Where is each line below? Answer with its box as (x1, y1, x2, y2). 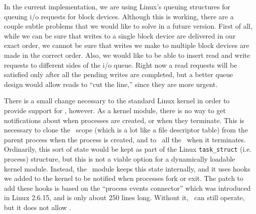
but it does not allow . (4, 202, 72, 212)
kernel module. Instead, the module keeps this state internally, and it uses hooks (4, 163, 251, 173)
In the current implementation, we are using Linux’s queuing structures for (4, 1, 230, 11)
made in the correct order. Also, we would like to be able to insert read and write (4, 49, 250, 60)
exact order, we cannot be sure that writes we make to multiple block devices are (4, 40, 249, 50)
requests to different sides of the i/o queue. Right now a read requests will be (4, 59, 237, 70)
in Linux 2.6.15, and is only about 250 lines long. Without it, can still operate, (4, 192, 245, 203)
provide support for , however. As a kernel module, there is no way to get (4, 105, 226, 115)
